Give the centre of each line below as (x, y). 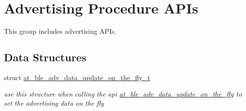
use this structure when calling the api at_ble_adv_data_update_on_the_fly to (123, 93)
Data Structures (45, 57)
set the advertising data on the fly (54, 103)
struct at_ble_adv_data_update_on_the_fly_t (77, 77)
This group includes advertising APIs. (60, 31)
